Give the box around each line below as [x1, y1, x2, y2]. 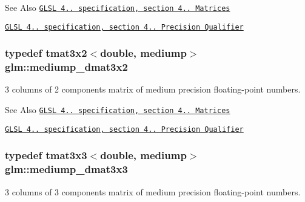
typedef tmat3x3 [5, 148, 87, 163]
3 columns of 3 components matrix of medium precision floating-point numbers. [5, 185, 301, 198]
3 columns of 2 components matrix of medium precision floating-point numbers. [5, 83, 301, 96]
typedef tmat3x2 [5, 45, 87, 60]
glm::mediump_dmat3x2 [5, 59, 128, 74]
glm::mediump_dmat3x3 [5, 161, 128, 177]
